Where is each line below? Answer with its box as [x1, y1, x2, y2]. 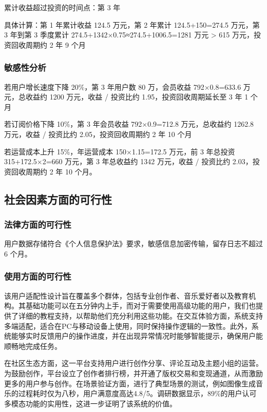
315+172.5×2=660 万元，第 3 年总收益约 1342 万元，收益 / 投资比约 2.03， [4, 156, 253, 167]
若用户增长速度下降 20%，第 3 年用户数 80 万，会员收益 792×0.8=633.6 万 [4, 81, 251, 92]
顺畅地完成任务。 [4, 340, 62, 351]
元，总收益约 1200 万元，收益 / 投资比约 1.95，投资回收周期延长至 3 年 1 [4, 91, 249, 102]
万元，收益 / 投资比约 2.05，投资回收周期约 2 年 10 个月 [4, 128, 192, 139]
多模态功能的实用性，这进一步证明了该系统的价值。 [4, 398, 177, 408]
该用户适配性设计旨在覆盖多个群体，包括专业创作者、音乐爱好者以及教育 [4, 290, 249, 301]
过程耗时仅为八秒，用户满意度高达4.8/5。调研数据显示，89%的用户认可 [18, 388, 257, 399]
